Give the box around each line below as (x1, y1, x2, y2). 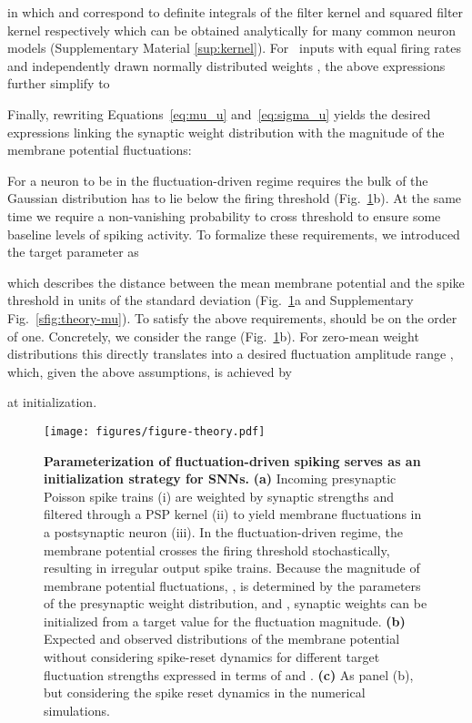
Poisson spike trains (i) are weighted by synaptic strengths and (44, 486, 395, 505)
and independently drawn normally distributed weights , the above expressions (7, 56, 446, 75)
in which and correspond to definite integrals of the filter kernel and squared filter (7, 3, 464, 21)
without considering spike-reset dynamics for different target (44, 647, 380, 667)
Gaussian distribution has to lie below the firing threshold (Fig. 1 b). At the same (7, 188, 462, 208)
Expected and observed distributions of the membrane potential (44, 629, 400, 648)
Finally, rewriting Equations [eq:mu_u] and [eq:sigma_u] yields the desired (7, 104, 431, 123)
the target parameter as (7, 242, 139, 261)
